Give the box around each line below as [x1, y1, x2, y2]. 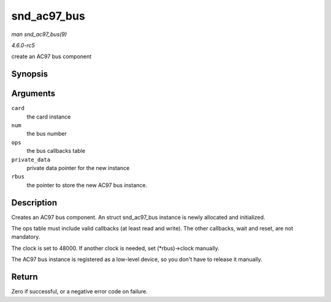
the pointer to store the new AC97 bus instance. [26, 181, 147, 189]
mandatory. [11, 233, 40, 241]
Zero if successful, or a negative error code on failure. [11, 288, 148, 295]
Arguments [11, 89, 56, 99]
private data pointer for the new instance [26, 164, 130, 171]
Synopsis [11, 69, 48, 79]
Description [11, 197, 58, 208]
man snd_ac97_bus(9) [11, 31, 67, 38]
